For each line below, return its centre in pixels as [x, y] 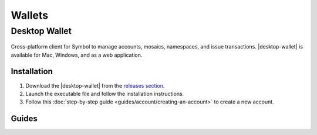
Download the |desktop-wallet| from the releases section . [95, 85]
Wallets [30, 15]
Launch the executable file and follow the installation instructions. [105, 94]
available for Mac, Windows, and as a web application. [77, 55]
